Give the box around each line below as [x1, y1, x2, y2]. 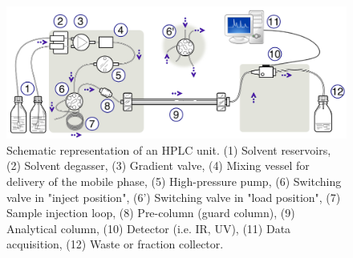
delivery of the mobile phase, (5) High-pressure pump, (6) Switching [6, 172, 342, 189]
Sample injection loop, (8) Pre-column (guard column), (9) [6, 204, 295, 221]
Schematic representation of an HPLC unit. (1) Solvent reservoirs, [6, 141, 331, 158]
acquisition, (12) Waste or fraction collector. [6, 236, 224, 252]
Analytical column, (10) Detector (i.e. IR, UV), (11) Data [6, 220, 291, 236]
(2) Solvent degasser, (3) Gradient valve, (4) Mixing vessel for [6, 157, 310, 174]
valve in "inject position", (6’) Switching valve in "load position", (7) [6, 188, 341, 205]
